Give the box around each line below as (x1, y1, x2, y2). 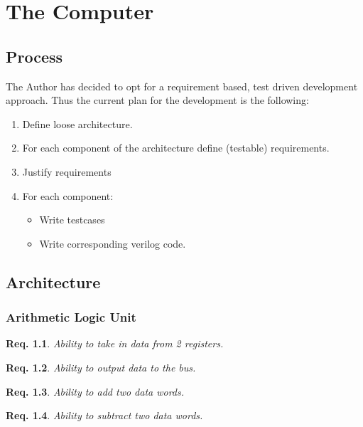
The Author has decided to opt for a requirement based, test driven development (6, 78, 358, 93)
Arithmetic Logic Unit (6, 308, 136, 326)
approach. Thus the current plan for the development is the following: (6, 93, 309, 107)
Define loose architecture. (22, 116, 133, 131)
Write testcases (39, 212, 105, 227)
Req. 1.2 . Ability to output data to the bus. (6, 359, 196, 374)
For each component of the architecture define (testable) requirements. (22, 140, 330, 155)
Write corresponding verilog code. (39, 236, 186, 251)
